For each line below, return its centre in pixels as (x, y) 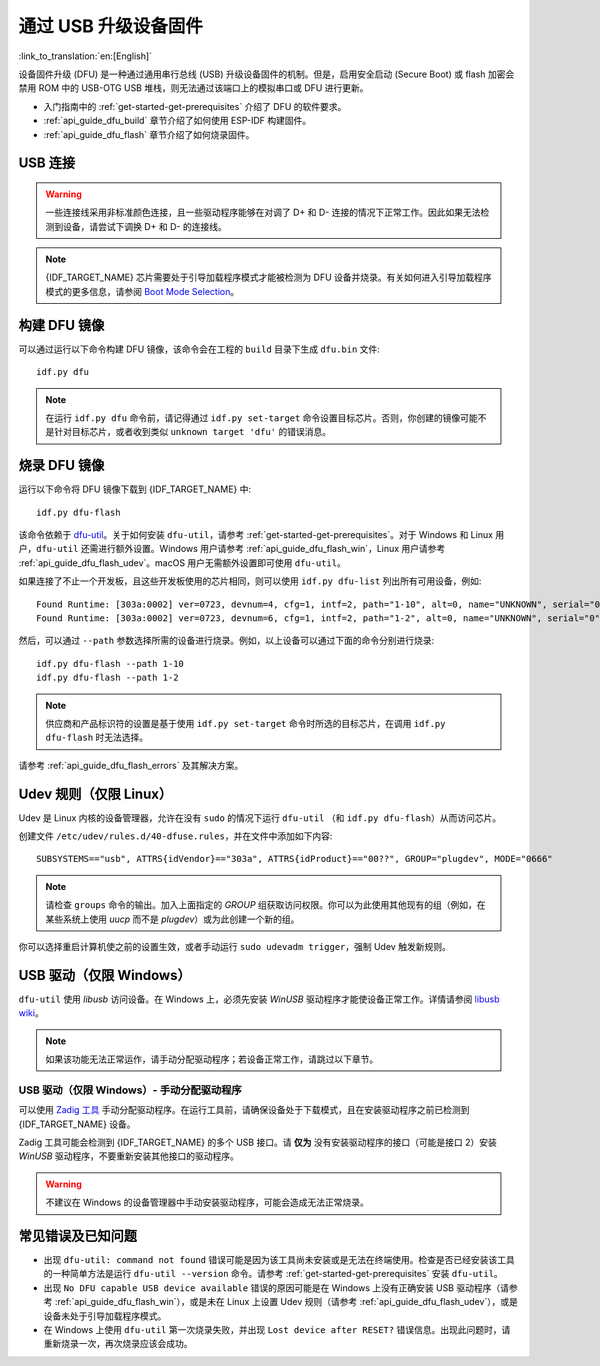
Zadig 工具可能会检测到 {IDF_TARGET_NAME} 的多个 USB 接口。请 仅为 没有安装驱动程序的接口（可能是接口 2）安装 (257, 1142)
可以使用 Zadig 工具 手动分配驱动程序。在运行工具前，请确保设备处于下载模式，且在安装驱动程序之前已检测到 (244, 1110)
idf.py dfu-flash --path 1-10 (110, 663)
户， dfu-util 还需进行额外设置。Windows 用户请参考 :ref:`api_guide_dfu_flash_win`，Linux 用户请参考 (232, 549)
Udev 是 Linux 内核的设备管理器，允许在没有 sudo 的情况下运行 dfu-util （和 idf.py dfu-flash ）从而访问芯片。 (260, 817)
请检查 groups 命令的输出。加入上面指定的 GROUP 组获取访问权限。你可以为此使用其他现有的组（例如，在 (265, 905)
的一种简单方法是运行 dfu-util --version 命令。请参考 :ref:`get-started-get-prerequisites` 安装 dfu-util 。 (273, 1274)
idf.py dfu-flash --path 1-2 (107, 678)
